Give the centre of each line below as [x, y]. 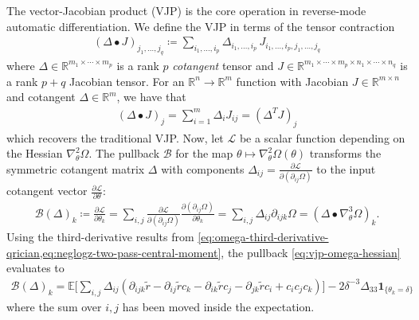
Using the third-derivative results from [100, 237]
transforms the [345, 153]
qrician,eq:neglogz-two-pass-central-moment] [114, 252]
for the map [204, 153]
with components [203, 168]
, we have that [151, 97]
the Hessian [35, 153]
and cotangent [41, 97]
